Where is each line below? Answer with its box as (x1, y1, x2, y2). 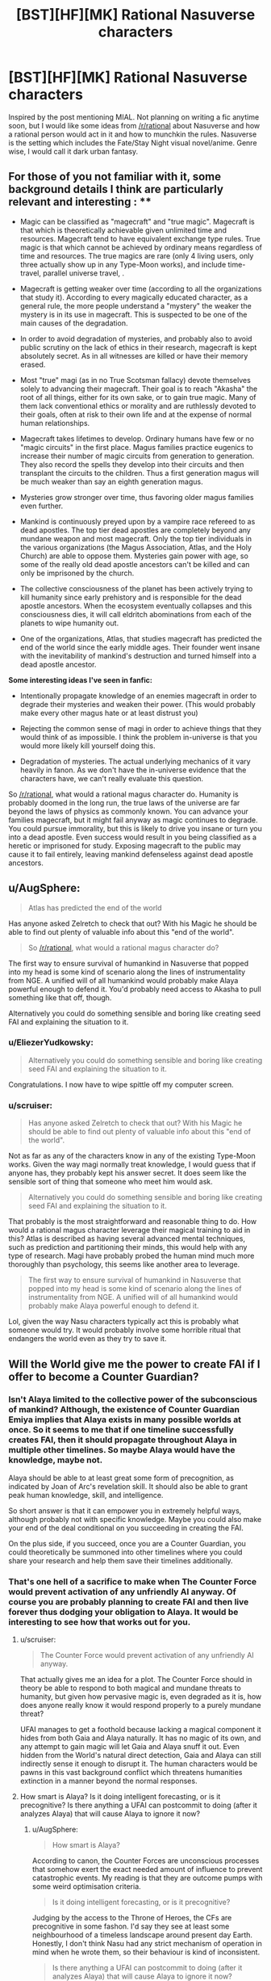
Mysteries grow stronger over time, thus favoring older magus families (19, 492, 254, 502)
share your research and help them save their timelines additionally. (8, 1555, 233, 1565)
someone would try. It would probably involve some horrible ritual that (8, 1325, 241, 1335)
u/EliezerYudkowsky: (8, 1037, 94, 1048)
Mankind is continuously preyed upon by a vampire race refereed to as (19, 516, 256, 526)
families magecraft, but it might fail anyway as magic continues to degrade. (8, 814, 258, 825)
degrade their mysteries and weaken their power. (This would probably (19, 699, 256, 709)
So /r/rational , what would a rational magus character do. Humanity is (8, 789, 240, 799)
